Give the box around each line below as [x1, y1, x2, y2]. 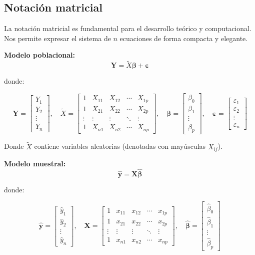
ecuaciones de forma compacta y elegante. [119, 33, 248, 43]
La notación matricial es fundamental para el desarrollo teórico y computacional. [4, 23, 251, 34]
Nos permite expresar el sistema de [4, 33, 111, 43]
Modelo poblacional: [4, 50, 75, 60]
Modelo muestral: [4, 158, 66, 168]
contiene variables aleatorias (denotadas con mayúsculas [34, 141, 206, 151]
